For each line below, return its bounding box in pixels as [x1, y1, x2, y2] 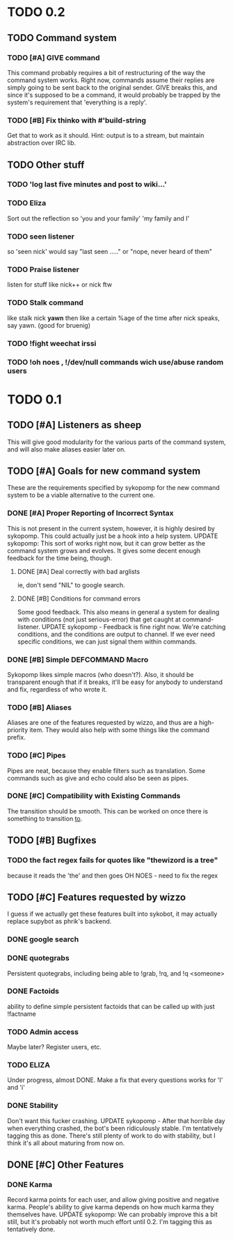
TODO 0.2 [7, 4, 65, 20]
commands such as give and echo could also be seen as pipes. [7, 774, 189, 782]
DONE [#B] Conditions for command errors [17, 594, 141, 603]
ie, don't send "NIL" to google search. [17, 580, 125, 589]
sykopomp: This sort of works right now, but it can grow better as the [7, 539, 206, 547]
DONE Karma [7, 1180, 53, 1190]
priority [7, 726, 29, 734]
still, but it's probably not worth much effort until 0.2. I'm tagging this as [7, 1218, 212, 1226]
